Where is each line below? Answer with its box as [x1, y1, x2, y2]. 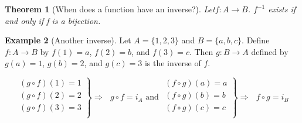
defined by [251, 45, 289, 57]
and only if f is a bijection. [5, 14, 101, 26]
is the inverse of [144, 57, 201, 69]
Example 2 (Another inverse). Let [5, 34, 131, 46]
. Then [189, 45, 213, 57]
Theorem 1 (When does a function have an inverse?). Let [5, 3, 215, 15]
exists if [268, 3, 296, 15]
